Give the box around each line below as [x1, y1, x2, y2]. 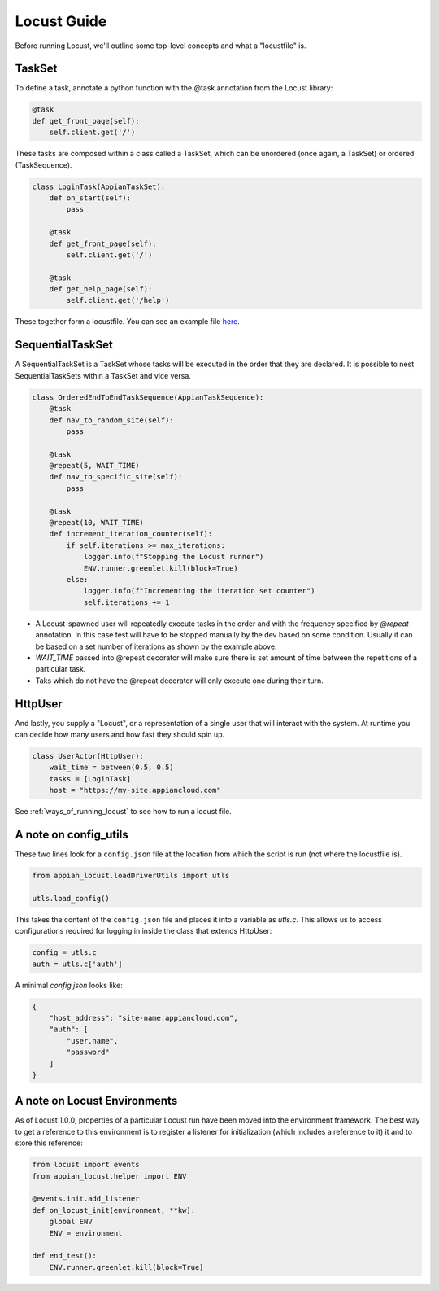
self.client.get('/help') [66, 295, 170, 305]
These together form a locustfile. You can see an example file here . [15, 317, 240, 326]
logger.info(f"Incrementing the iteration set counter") [83, 586, 315, 596]
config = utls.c [32, 948, 98, 957]
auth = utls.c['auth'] [32, 959, 123, 969]
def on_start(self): [49, 193, 132, 203]
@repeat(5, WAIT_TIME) [49, 461, 140, 470]
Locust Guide [15, 12, 107, 30]
